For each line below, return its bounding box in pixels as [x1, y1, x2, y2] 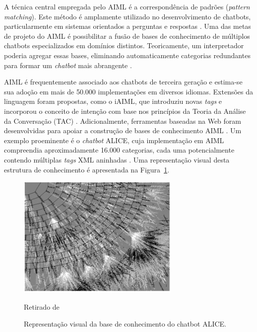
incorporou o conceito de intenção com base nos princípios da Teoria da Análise [4, 105, 246, 116]
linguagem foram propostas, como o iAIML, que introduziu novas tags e [4, 96, 222, 106]
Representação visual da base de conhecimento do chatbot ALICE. [24, 318, 226, 329]
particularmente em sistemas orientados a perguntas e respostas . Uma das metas [4, 21, 251, 31]
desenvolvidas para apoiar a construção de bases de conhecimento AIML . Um [4, 125, 242, 136]
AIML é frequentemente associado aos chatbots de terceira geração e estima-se [4, 77, 243, 87]
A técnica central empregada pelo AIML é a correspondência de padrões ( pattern [4, 1, 250, 11]
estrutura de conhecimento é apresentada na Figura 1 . [4, 164, 170, 174]
